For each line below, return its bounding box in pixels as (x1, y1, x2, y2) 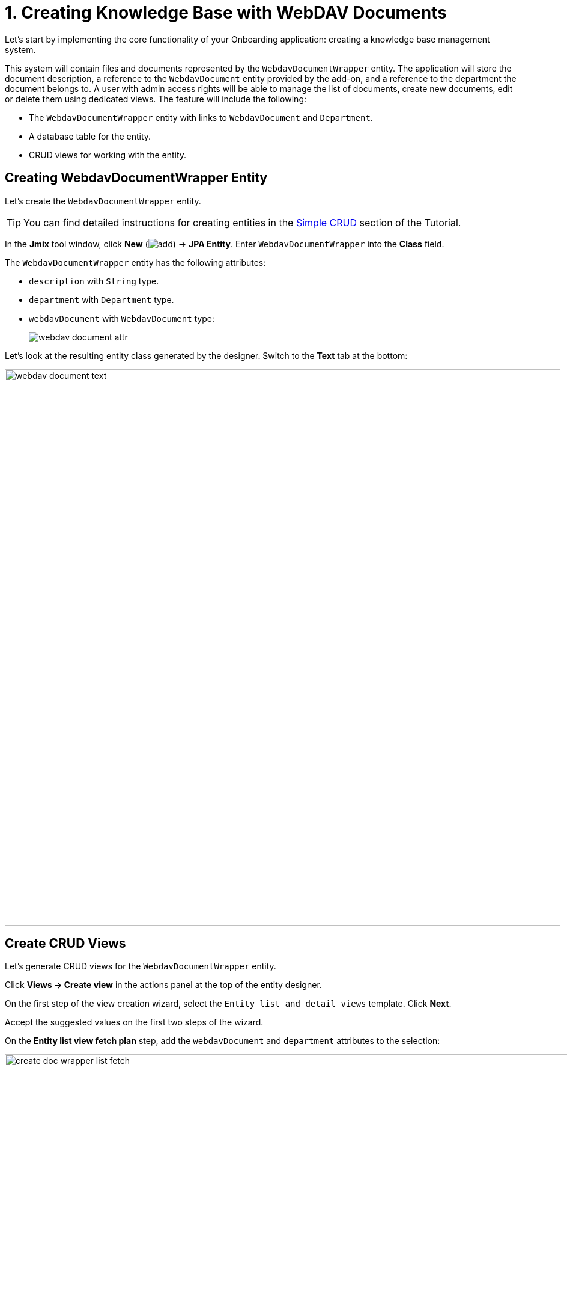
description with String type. (29, 275, 159, 286)
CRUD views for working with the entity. (29, 149, 187, 160)
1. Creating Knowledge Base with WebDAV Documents (5, 2, 447, 23)
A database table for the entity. (29, 130, 151, 141)
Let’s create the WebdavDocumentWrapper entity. (5, 195, 201, 206)
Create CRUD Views (5, 936, 126, 951)
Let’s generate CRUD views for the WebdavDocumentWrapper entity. (5, 961, 276, 972)
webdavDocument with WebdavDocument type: (29, 313, 215, 324)
